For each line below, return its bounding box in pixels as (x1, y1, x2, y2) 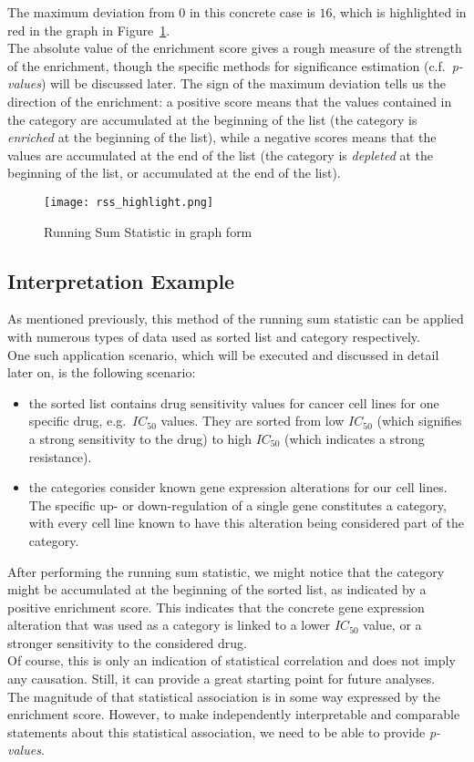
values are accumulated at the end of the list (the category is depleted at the (7, 145, 434, 164)
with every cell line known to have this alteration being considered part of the (28, 513, 464, 532)
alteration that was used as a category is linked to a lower (7, 615, 331, 634)
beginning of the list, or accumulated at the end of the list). (7, 163, 341, 182)
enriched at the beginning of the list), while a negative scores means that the (7, 128, 437, 147)
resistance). (28, 447, 92, 466)
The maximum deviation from (7, 3, 175, 21)
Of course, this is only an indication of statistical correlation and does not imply (7, 651, 456, 670)
